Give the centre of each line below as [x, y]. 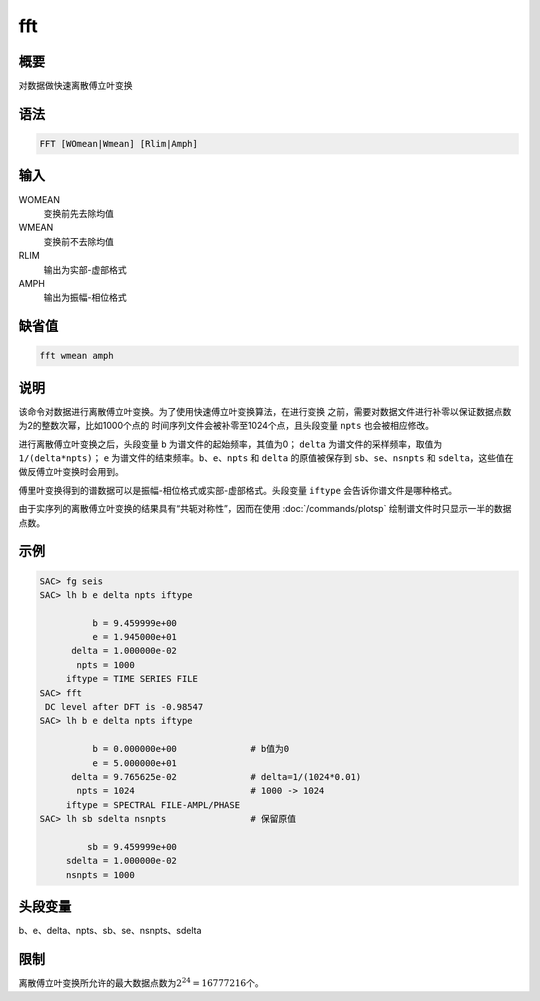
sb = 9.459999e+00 [131, 846]
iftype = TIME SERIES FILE [132, 679]
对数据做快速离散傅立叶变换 [75, 86]
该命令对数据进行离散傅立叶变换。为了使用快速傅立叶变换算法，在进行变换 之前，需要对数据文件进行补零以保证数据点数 [265, 411]
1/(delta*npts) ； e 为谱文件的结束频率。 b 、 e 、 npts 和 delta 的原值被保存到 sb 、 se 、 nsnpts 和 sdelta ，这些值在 [266, 457]
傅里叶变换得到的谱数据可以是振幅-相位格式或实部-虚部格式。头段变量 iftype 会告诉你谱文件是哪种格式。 [238, 490]
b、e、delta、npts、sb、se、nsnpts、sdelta [110, 931]
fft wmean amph [76, 356]
